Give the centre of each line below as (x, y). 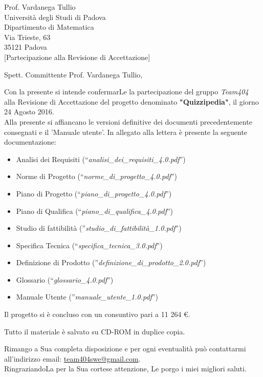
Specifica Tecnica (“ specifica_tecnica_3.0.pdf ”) (89, 245)
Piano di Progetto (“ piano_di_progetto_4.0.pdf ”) (94, 193)
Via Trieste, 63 (27, 37)
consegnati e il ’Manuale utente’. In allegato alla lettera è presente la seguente (126, 132)
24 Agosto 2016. (29, 112)
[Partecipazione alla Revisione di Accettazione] (77, 57)
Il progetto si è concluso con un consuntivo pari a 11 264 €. (97, 314)
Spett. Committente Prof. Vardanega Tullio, (73, 74)
